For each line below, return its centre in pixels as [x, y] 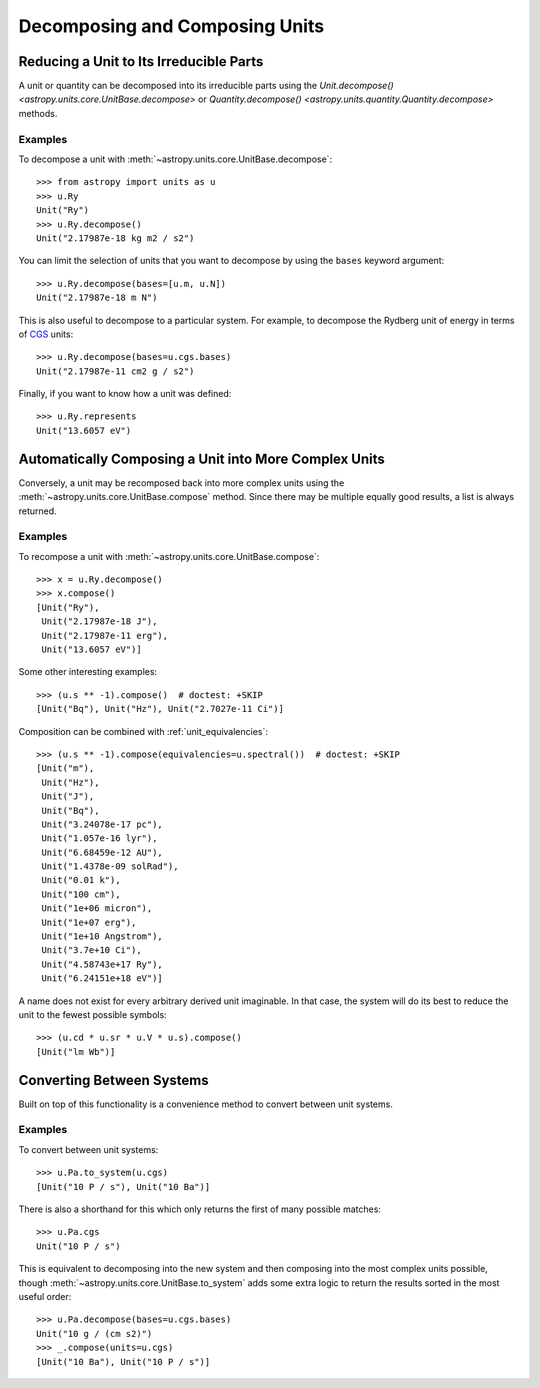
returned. [37, 511]
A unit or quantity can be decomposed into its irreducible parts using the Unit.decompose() [206, 86]
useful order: [45, 1296]
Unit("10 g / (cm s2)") [94, 1333]
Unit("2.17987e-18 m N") [97, 298]
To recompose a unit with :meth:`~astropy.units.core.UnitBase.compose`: [169, 556]
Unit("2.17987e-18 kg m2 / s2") [115, 238]
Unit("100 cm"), [81, 894]
